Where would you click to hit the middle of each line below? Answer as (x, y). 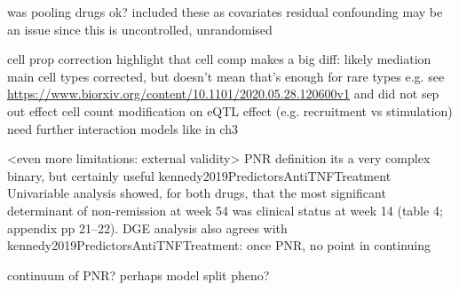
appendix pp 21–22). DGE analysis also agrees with (147, 227)
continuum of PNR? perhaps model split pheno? (138, 274)
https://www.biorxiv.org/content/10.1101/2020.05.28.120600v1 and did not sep (223, 94)
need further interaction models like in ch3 (123, 128)
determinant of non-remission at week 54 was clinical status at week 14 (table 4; (225, 210)
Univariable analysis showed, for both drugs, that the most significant (197, 193)
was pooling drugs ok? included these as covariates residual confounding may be (225, 12)
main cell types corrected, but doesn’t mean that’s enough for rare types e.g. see (226, 76)
